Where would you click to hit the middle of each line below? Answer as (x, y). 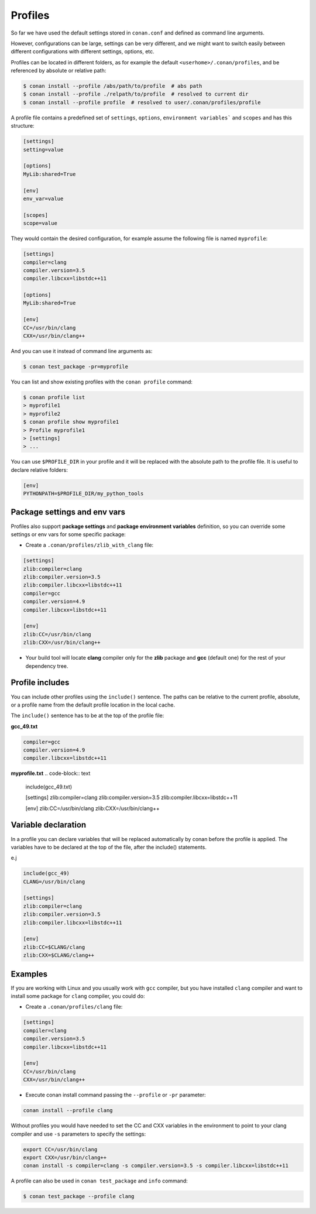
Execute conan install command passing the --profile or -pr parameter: (116, 1095)
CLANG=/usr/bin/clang (54, 882)
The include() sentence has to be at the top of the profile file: (87, 716)
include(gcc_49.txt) (49, 787)
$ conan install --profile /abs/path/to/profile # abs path (113, 86)
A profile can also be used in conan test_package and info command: (99, 1181)
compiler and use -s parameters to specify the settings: (78, 1134)
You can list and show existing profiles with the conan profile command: (102, 382)
